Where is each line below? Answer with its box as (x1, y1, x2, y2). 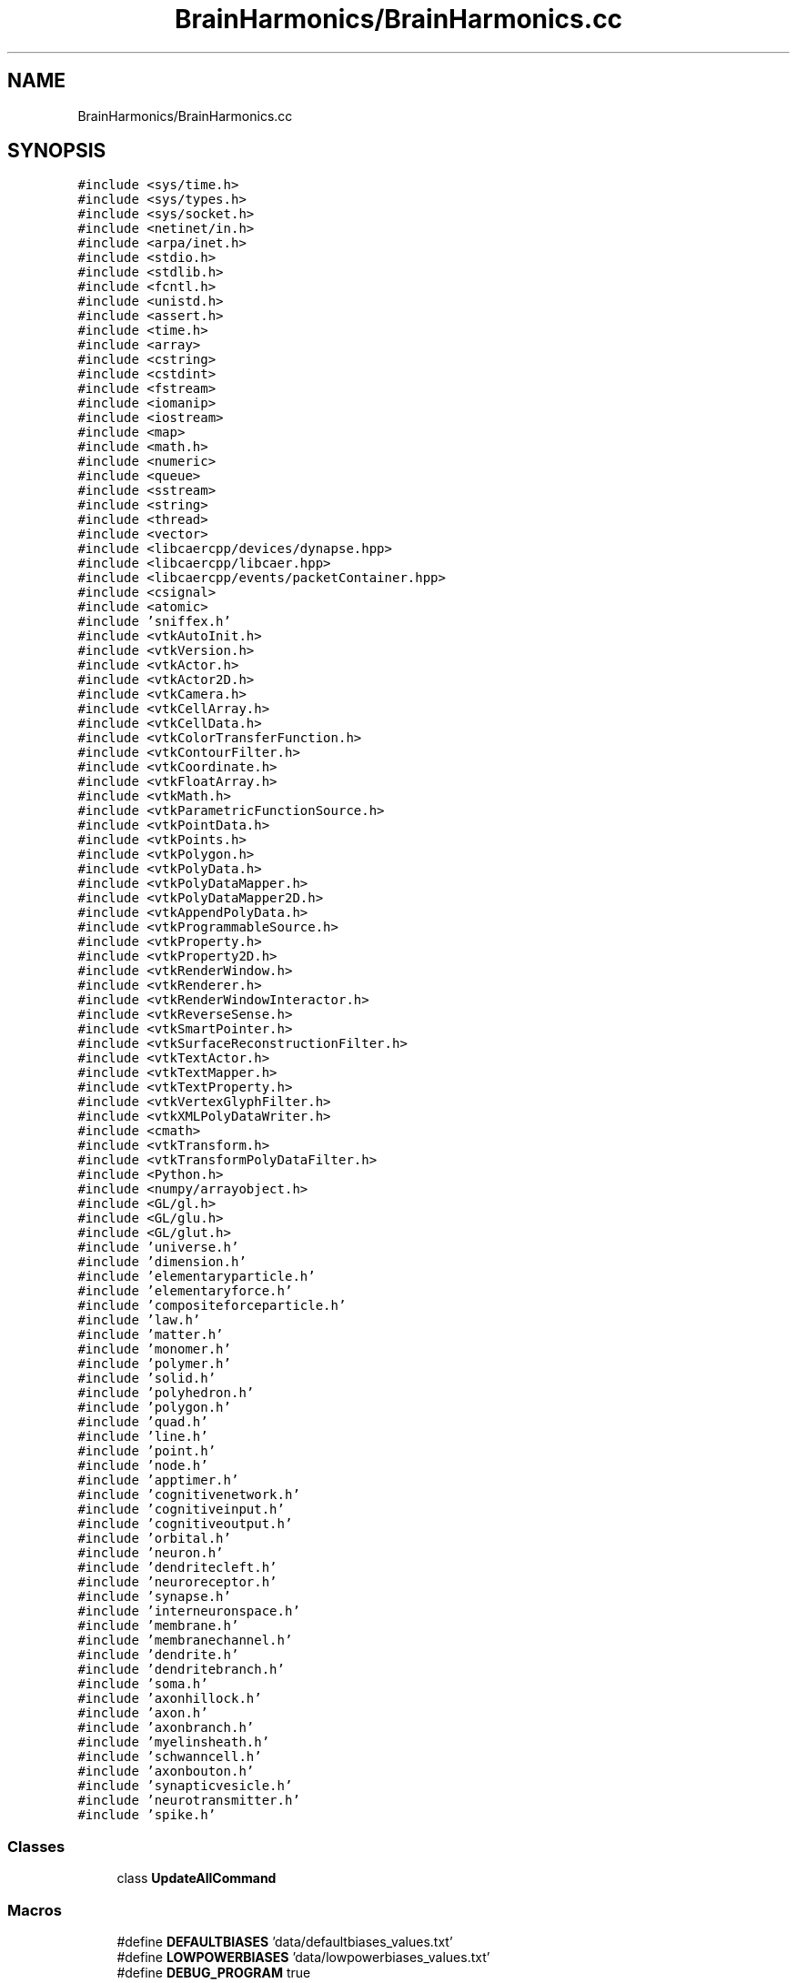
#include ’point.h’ (77, 1444, 217, 1459)
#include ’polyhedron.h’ (77, 1385, 255, 1401)
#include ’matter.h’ (77, 1327, 224, 1343)
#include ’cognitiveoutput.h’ (77, 1516, 293, 1532)
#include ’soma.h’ (77, 1676, 208, 1692)
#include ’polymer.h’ (77, 1356, 231, 1372)
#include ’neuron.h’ (77, 1545, 224, 1561)
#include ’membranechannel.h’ (77, 1633, 293, 1648)
